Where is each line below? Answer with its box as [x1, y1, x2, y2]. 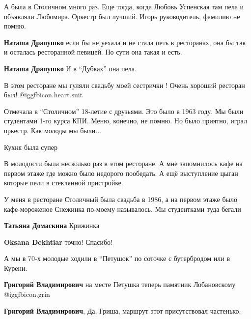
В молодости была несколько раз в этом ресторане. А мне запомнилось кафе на [4, 158, 243, 169]
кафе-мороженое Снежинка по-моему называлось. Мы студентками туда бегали [4, 203, 241, 214]
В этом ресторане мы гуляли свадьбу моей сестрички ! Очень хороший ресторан [4, 80, 245, 90]
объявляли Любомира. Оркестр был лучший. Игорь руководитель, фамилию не [4, 11, 240, 21]
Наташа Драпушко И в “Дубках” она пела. [4, 63, 137, 73]
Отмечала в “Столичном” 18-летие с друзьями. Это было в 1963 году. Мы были [4, 106, 244, 116]
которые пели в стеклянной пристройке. [4, 177, 123, 188]
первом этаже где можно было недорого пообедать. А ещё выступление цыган [4, 168, 238, 178]
